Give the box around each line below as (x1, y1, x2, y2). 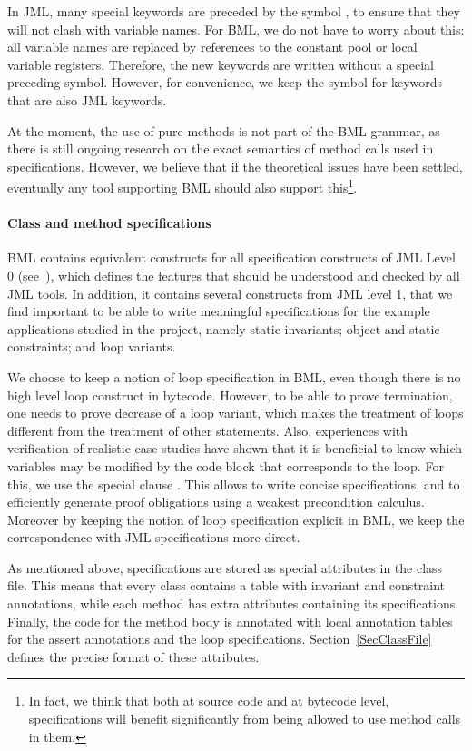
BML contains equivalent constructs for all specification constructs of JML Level (7, 248, 456, 267)
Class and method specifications (7, 213, 211, 232)
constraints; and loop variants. (7, 337, 176, 356)
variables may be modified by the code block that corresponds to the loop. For (7, 456, 444, 475)
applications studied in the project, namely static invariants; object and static (7, 319, 440, 338)
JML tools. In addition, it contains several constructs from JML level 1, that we (7, 283, 453, 302)
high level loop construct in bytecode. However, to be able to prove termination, (7, 385, 453, 404)
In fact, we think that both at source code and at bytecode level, (28, 691, 389, 710)
